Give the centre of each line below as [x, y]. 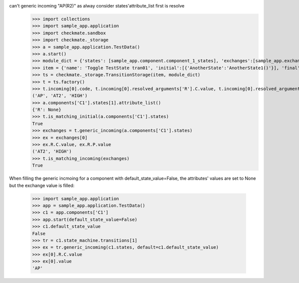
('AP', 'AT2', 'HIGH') [60, 96]
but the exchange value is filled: [42, 185]
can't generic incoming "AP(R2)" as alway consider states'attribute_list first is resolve [97, 6]
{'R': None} [47, 110]
